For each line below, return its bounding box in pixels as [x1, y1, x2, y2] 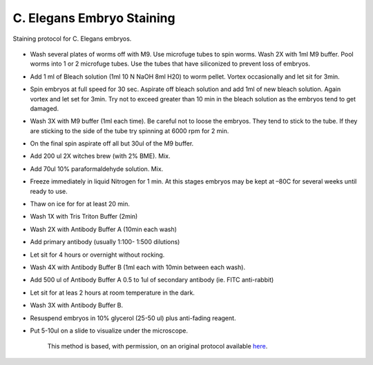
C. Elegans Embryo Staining [12, 10, 175, 26]
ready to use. [30, 187, 68, 195]
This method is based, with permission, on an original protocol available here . [47, 342, 268, 351]
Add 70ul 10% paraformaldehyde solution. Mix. [30, 164, 164, 172]
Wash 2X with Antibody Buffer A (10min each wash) [30, 225, 178, 233]
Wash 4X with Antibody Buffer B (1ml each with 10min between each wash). [30, 263, 245, 271]
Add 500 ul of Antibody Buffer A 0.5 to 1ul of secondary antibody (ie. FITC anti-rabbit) [30, 276, 274, 284]
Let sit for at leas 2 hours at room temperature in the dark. [30, 288, 195, 297]
